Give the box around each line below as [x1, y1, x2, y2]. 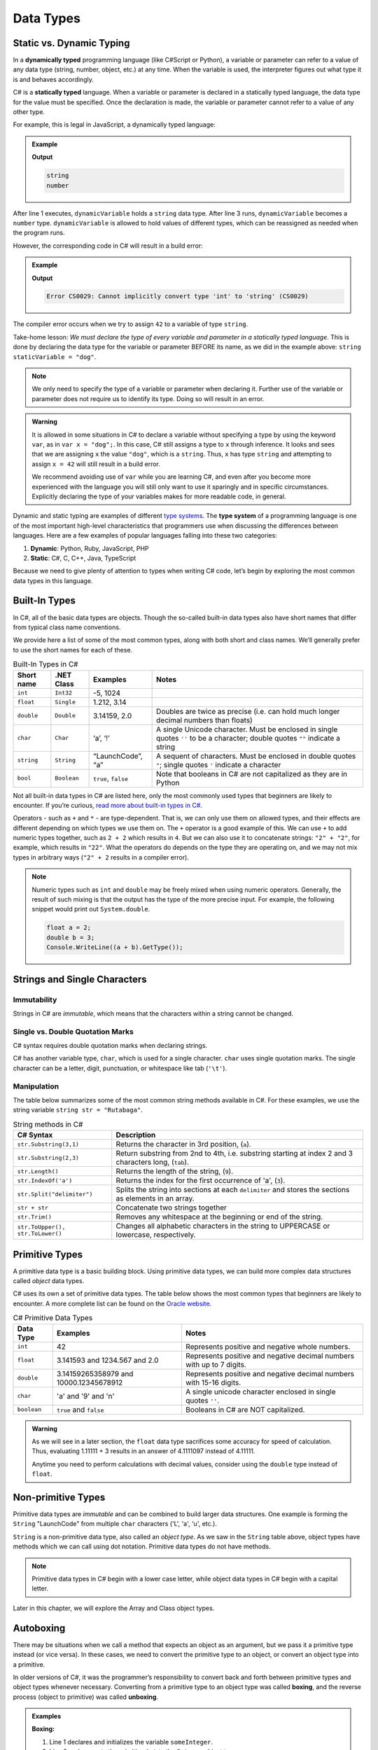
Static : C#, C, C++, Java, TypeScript [30, 554, 136, 562]
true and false [56, 1404, 104, 1414]
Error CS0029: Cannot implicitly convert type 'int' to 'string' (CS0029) [46, 293, 309, 300]
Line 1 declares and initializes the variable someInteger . [49, 1737, 213, 1746]
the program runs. [13, 228, 66, 237]
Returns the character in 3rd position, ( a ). [115, 1140, 251, 1149]
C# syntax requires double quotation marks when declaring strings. [13, 1042, 208, 1050]
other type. [13, 108, 45, 116]
